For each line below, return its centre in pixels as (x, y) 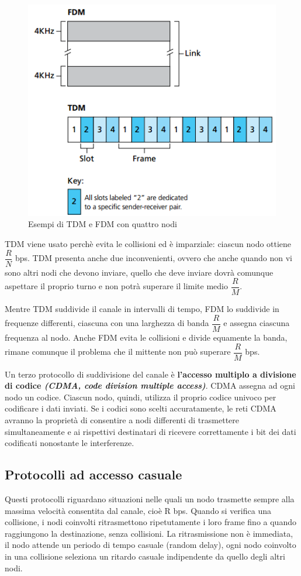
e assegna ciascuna (257, 323)
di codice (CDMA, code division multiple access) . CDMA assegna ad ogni (150, 385)
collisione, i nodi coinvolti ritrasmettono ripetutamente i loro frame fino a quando (150, 522)
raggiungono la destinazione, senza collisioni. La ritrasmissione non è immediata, (149, 533)
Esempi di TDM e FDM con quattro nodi (103, 224)
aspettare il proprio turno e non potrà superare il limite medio (116, 286)
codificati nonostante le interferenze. (70, 443)
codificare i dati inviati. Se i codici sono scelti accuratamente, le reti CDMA (141, 408)
